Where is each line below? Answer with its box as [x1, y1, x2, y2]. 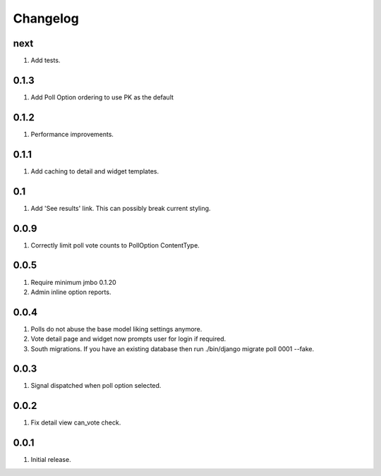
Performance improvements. [30, 130, 114, 138]
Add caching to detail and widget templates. [30, 166, 159, 176]
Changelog [13, 11, 79, 26]
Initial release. [30, 456, 71, 464]
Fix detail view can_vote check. [30, 418, 121, 427]
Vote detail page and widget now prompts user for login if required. [30, 335, 226, 343]
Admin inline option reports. [30, 288, 111, 296]
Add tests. [30, 56, 61, 65]
